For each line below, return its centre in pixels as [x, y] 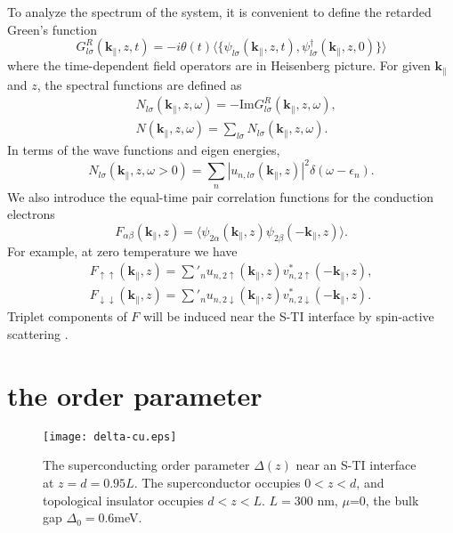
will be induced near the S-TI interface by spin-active [289, 316]
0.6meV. [120, 517]
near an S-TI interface [356, 465]
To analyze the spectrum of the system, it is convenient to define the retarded [219, 12]
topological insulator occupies [123, 500]
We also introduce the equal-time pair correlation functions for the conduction [221, 196]
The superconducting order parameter [146, 465]
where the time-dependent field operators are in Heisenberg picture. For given [219, 65]
